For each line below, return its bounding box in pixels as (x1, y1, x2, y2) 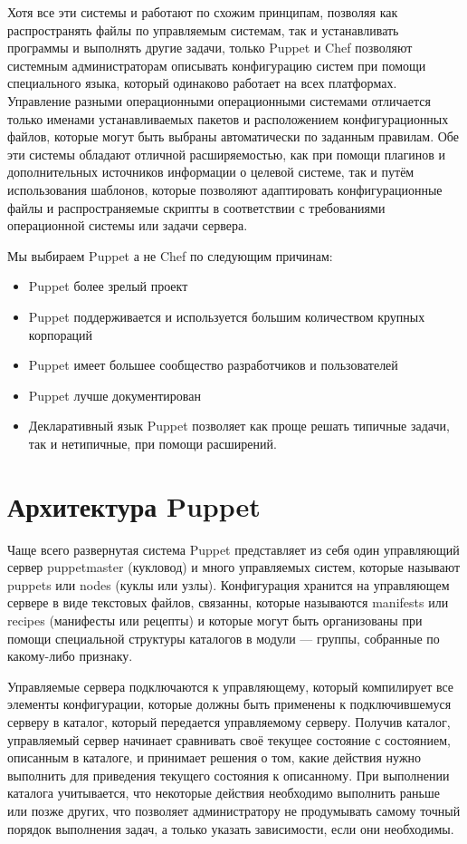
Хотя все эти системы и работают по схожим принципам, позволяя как (7, 3, 398, 21)
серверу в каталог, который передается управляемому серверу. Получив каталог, (7, 712, 451, 731)
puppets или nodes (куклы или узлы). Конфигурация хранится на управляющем (7, 575, 450, 594)
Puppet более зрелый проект (28, 276, 188, 296)
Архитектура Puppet (7, 487, 261, 524)
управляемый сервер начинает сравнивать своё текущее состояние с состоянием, (7, 730, 451, 749)
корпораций (28, 325, 93, 344)
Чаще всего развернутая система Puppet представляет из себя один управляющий (7, 539, 460, 558)
